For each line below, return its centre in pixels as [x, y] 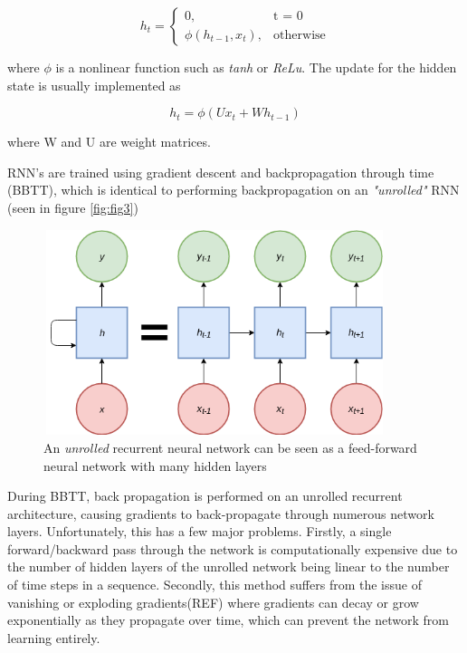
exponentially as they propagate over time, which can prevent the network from [228, 620]
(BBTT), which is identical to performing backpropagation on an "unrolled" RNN [233, 190]
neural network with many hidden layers [155, 465]
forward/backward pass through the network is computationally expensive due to [233, 548]
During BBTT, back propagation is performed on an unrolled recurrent [205, 496]
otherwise [300, 35]
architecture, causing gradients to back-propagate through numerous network [221, 513]
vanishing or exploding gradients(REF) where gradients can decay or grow [213, 602]
